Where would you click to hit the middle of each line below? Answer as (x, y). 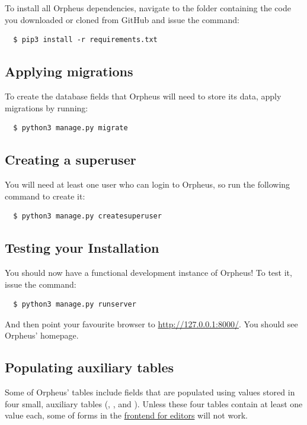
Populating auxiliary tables (89, 367)
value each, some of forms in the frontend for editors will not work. (126, 415)
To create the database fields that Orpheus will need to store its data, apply (143, 96)
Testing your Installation (82, 248)
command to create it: (45, 196)
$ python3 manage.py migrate (71, 128)
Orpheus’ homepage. (42, 335)
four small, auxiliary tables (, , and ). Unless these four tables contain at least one (154, 403)
